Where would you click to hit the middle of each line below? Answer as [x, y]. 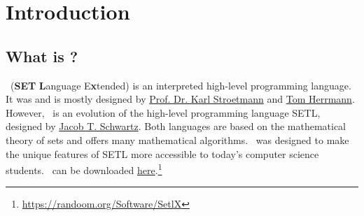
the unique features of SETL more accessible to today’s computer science [162, 153]
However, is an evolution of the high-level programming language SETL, [163, 112]
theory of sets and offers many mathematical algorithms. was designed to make [177, 139]
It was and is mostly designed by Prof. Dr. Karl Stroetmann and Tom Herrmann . [180, 99]
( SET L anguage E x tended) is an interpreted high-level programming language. [181, 85]
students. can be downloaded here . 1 [84, 169]
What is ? [42, 56]
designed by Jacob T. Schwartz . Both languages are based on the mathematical [176, 126]
